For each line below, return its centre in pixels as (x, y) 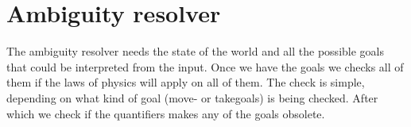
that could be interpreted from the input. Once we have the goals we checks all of (205, 66)
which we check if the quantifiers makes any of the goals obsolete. (166, 113)
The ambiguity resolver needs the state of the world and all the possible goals (195, 51)
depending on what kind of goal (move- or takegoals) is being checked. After (192, 97)
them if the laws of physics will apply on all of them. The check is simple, (186, 82)
